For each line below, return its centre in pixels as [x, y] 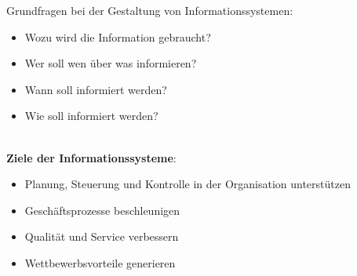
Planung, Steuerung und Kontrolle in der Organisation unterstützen [188, 184]
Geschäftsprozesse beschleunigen [102, 210]
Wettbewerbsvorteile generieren [100, 262]
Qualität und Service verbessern [102, 236]
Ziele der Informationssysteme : [91, 157]
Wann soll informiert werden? [96, 89]
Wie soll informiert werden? [91, 116]
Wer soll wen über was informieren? [111, 63]
